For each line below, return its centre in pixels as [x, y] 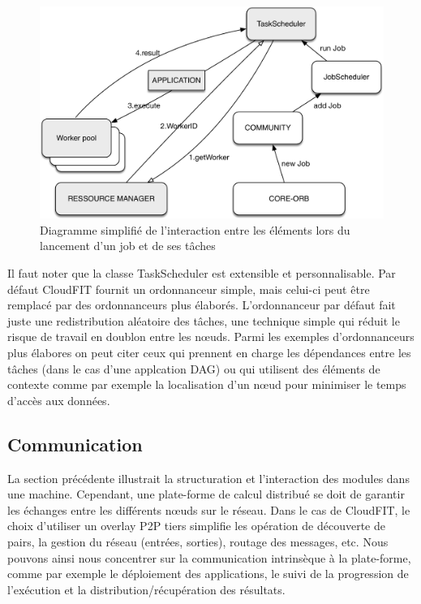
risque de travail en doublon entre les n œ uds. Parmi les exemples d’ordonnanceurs [211, 337]
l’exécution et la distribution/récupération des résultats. [146, 589]
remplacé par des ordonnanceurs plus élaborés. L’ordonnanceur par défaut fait [202, 305]
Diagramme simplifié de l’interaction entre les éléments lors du [195, 229]
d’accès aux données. [59, 400]
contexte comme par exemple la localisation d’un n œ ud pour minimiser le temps [207, 384]
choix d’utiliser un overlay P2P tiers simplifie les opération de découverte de [197, 526]
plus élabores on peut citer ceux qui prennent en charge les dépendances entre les [209, 353]
